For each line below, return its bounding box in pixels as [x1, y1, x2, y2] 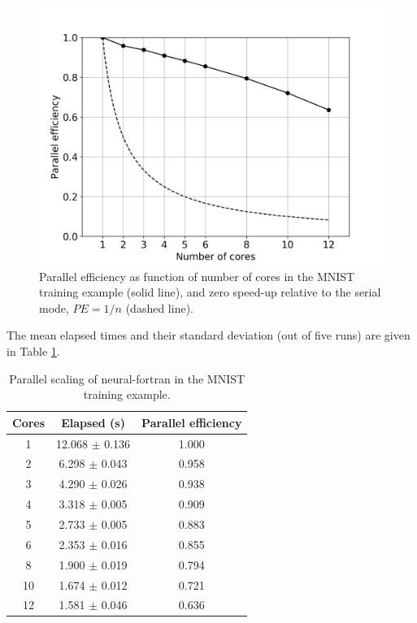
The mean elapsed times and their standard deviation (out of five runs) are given [7, 327, 410, 344]
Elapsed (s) [61, 413, 125, 430]
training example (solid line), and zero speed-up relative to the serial [39, 283, 381, 301]
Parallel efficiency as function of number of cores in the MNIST [39, 267, 355, 284]
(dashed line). [125, 299, 193, 316]
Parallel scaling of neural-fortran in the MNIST [9, 370, 245, 387]
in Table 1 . [7, 342, 60, 359]
